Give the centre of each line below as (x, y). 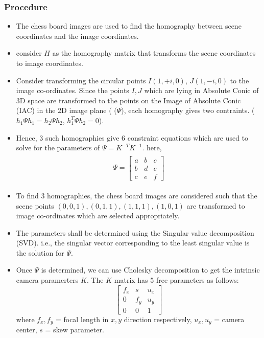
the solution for (40, 252)
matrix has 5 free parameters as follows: (176, 280)
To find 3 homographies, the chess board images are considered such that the (137, 195)
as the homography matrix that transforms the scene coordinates (154, 53)
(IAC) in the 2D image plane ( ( (66, 110)
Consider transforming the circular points (81, 80)
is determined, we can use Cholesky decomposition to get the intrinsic (150, 270)
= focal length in (82, 319)
